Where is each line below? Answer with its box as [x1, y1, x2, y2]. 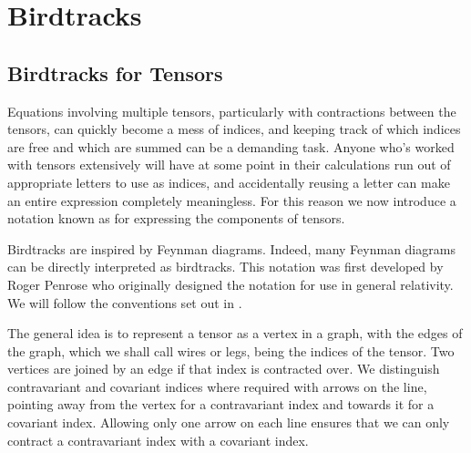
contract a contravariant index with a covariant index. [7, 430, 309, 449]
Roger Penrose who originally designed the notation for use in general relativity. [7, 274, 454, 293]
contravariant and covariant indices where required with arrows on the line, [7, 376, 427, 396]
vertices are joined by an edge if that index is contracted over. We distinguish [7, 359, 440, 378]
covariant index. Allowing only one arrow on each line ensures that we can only [7, 413, 450, 432]
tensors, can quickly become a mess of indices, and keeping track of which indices [7, 119, 461, 139]
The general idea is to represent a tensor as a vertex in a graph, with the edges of [7, 324, 463, 343]
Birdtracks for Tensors [7, 58, 223, 87]
